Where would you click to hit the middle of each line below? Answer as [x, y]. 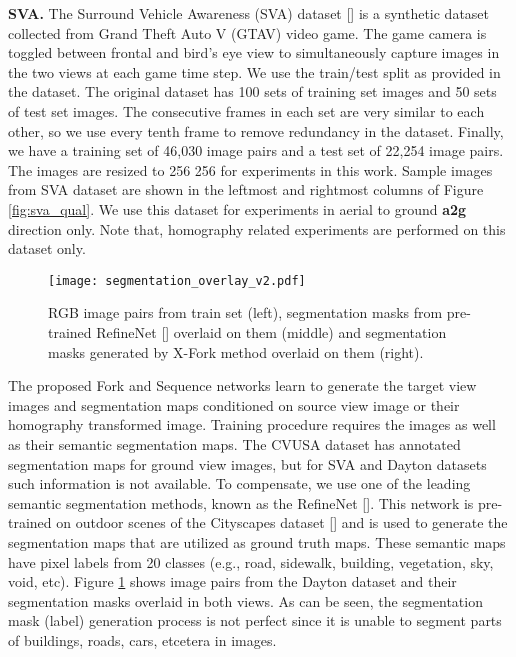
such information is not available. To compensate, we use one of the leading [239, 483]
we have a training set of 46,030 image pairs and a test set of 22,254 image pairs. [256, 150]
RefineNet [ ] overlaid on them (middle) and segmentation [271, 331]
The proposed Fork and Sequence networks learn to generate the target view [242, 385]
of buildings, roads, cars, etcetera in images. [142, 639]
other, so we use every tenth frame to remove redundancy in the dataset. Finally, [256, 130]
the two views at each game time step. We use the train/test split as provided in [254, 71]
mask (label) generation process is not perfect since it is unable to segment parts [255, 620]
